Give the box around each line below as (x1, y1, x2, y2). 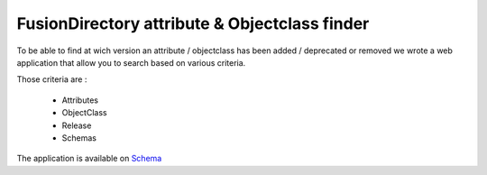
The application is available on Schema (16, 153, 162, 164)
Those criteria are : (16, 74, 87, 85)
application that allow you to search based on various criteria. (16, 57, 246, 68)
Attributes (61, 95, 99, 106)
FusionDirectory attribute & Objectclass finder (16, 14, 370, 33)
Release (61, 120, 92, 131)
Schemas (61, 132, 96, 143)
